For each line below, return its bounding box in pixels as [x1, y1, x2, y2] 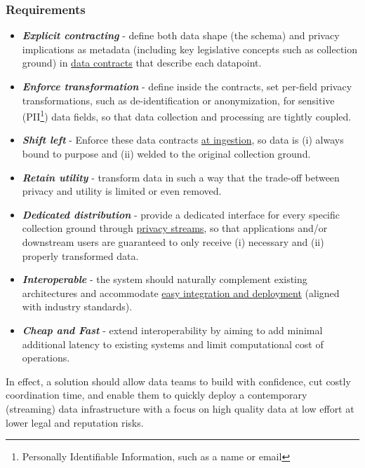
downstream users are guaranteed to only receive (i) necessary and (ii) [22, 235, 324, 249]
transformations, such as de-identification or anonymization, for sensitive [22, 92, 335, 107]
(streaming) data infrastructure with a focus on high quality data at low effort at [6, 401, 354, 415]
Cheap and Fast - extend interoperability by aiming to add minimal [22, 322, 323, 337]
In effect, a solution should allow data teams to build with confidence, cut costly [6, 373, 351, 388]
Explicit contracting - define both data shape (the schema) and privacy [22, 28, 340, 43]
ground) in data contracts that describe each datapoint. [22, 55, 262, 70]
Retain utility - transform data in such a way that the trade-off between [22, 170, 340, 184]
